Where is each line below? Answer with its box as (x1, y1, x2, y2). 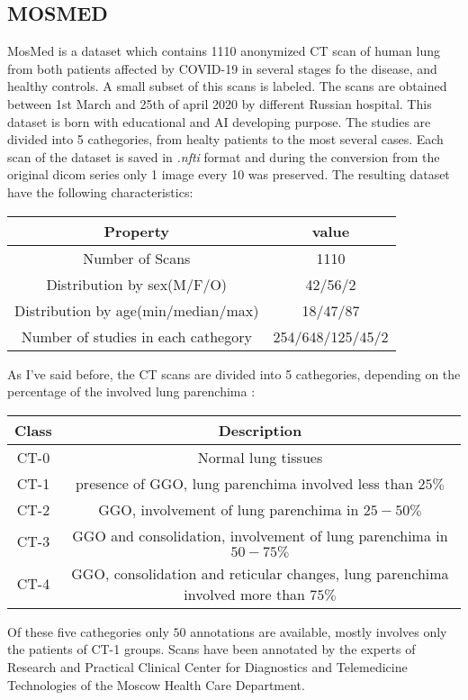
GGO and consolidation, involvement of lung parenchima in (72, 524, 448, 546)
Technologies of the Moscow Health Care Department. (7, 675, 305, 694)
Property (103, 220, 169, 241)
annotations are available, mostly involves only (190, 622, 447, 641)
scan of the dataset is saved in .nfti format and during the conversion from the (7, 147, 440, 166)
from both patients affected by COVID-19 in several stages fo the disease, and (7, 59, 437, 77)
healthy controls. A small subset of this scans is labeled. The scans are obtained (7, 77, 447, 95)
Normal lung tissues (197, 446, 323, 468)
